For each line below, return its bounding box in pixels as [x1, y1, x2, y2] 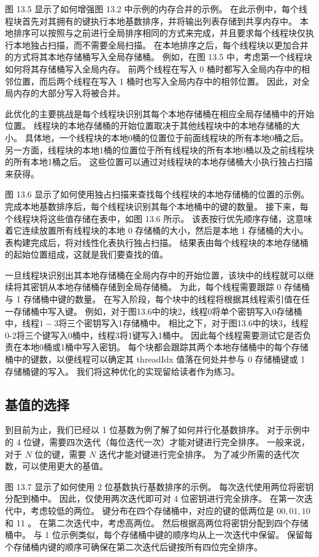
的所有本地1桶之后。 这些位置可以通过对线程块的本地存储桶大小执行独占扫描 [5, 155, 313, 168]
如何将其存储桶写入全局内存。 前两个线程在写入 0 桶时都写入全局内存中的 [5, 62, 301, 75]
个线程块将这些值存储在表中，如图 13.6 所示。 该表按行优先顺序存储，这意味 [5, 212, 312, 225]
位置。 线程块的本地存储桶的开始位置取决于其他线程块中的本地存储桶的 [5, 119, 291, 132]
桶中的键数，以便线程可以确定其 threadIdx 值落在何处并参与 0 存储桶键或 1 [5, 353, 306, 366]
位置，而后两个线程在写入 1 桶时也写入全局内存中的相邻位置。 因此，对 [13, 74, 301, 87]
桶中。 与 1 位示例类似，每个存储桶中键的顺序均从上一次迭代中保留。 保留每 [5, 528, 313, 541]
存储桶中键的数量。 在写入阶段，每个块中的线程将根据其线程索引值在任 [23, 293, 310, 305]
